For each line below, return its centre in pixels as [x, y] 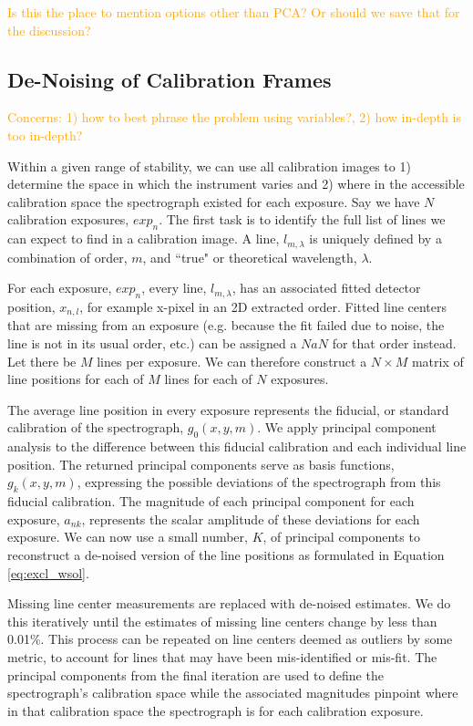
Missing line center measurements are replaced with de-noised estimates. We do [229, 603]
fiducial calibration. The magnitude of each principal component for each [211, 501]
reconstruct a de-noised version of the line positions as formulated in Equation [226, 554]
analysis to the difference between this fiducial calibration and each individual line [237, 446]
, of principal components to [341, 537]
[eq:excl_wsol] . [48, 572]
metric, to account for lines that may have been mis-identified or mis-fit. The [222, 656]
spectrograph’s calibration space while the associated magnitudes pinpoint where [233, 693]
